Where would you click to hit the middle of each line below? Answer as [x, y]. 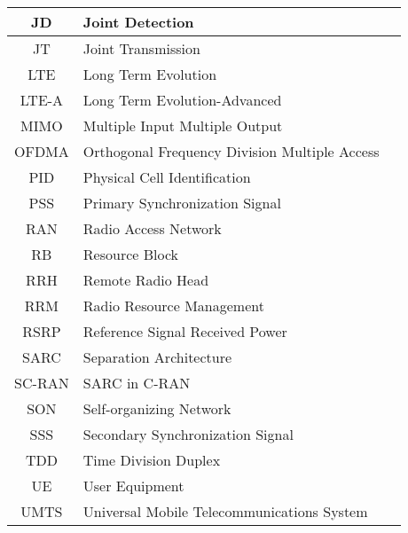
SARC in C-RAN [137, 383]
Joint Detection [138, 22]
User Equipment [133, 486]
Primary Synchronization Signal [182, 203]
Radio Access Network [152, 228]
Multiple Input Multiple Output [183, 125]
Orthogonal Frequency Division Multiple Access [231, 151]
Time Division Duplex [152, 460]
